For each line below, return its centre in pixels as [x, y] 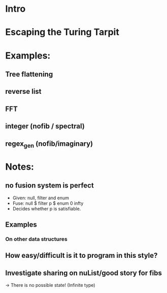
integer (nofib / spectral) [45, 126]
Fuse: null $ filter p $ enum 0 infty [48, 203]
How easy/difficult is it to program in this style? [81, 256]
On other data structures [36, 239]
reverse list [23, 91]
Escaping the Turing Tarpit [62, 32]
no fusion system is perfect [49, 186]
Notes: [20, 167]
